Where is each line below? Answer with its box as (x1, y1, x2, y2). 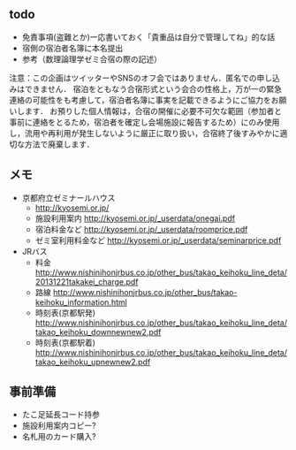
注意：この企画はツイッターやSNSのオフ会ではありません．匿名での (9, 72, 258, 83)
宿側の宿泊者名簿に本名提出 (21, 42, 124, 53)
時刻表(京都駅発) (34, 307, 95, 317)
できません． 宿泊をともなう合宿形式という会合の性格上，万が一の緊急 (24, 83, 283, 94)
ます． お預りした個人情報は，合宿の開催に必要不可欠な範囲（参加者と (24, 105, 283, 116)
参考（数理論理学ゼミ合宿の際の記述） (21, 53, 162, 65)
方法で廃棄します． (24, 139, 95, 149)
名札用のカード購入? (21, 431, 96, 442)
